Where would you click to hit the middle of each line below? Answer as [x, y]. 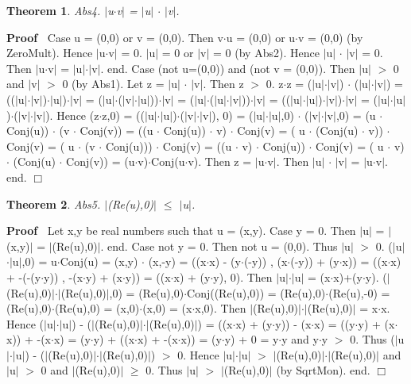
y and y [300, 339]
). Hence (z [72, 115]
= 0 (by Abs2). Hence [266, 53]
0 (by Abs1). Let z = [113, 84]
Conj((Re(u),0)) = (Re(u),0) [256, 292]
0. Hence [198, 354]
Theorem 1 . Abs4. [54, 10]
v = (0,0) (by [331, 37]
